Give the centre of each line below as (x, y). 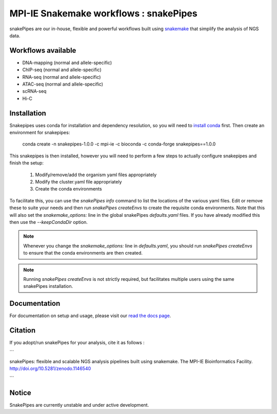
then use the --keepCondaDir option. (49, 222)
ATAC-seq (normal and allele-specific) (63, 84)
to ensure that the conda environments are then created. (83, 253)
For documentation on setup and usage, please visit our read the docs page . (90, 316)
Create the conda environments (68, 189)
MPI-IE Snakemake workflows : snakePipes (103, 13)
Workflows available (43, 50)
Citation (23, 330)
